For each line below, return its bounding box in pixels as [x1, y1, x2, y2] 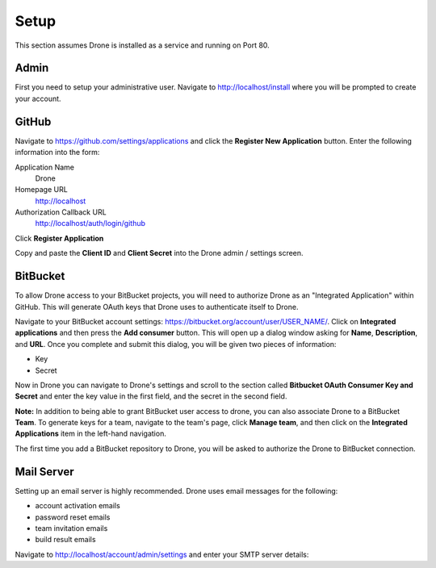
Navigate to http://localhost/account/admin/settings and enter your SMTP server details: [15, 549, 309, 559]
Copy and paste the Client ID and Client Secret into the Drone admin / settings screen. [15, 248, 304, 258]
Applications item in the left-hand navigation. [15, 428, 167, 439]
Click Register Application [15, 233, 104, 243]
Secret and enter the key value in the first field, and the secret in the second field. [15, 391, 287, 401]
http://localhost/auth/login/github [35, 219, 145, 228]
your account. [15, 94, 61, 103]
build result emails [35, 535, 96, 545]
